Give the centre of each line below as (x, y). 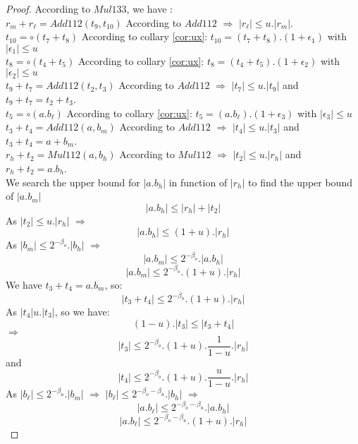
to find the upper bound (300, 182)
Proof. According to (48, 8)
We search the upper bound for (73, 182)
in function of (198, 182)
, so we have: (82, 311)
